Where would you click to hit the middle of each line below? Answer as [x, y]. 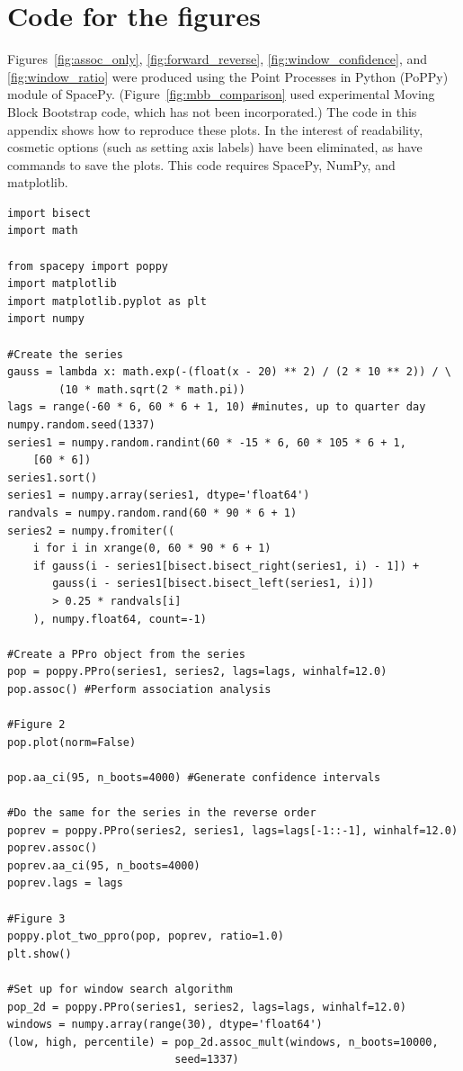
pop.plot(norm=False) [72, 742]
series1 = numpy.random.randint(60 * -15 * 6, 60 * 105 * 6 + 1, [207, 442]
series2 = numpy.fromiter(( [91, 531]
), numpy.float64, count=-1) [120, 619]
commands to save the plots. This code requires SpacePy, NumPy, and [201, 164]
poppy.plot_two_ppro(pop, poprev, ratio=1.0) [146, 936]
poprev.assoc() [53, 848]
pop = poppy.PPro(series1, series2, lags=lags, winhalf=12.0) [197, 672]
